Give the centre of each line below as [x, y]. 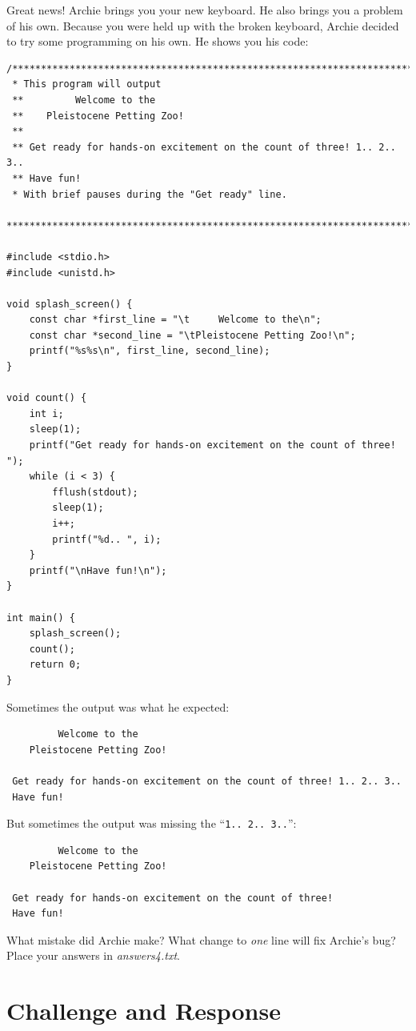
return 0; [55, 665]
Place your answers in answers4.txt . [93, 955]
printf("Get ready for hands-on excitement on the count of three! [212, 445]
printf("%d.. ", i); [107, 539]
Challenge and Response [144, 1011]
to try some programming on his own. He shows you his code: [158, 41]
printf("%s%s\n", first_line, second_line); [150, 351]
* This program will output [87, 84]
